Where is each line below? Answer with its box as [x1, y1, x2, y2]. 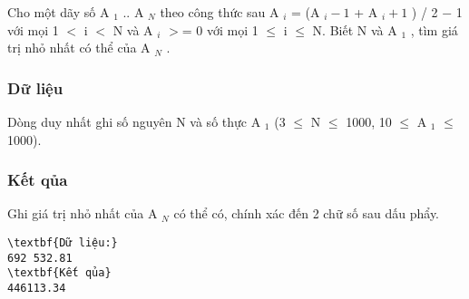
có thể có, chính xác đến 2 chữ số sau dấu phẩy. [173, 204, 440, 223]
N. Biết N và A [312, 20, 397, 39]
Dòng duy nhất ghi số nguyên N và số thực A [7, 112, 261, 130]
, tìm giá [410, 20, 458, 39]
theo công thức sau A [160, 3, 279, 21]
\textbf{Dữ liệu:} [7, 236, 118, 249]
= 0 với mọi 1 [181, 20, 259, 39]
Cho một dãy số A [7, 3, 110, 21]
